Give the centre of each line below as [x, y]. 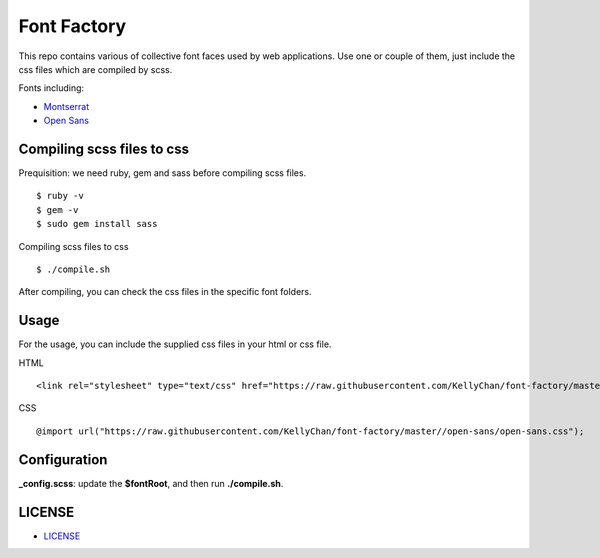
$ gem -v [57, 209]
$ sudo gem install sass [97, 224]
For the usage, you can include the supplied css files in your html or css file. [175, 344]
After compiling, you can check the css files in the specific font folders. [165, 292]
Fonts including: [51, 88]
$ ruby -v [60, 196]
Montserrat [66, 106]
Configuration [63, 459]
